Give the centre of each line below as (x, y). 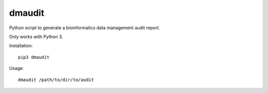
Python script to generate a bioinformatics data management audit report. (85, 28)
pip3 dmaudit (34, 57)
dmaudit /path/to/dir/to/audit (56, 80)
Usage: (17, 68)
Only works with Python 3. (36, 37)
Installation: (21, 46)
